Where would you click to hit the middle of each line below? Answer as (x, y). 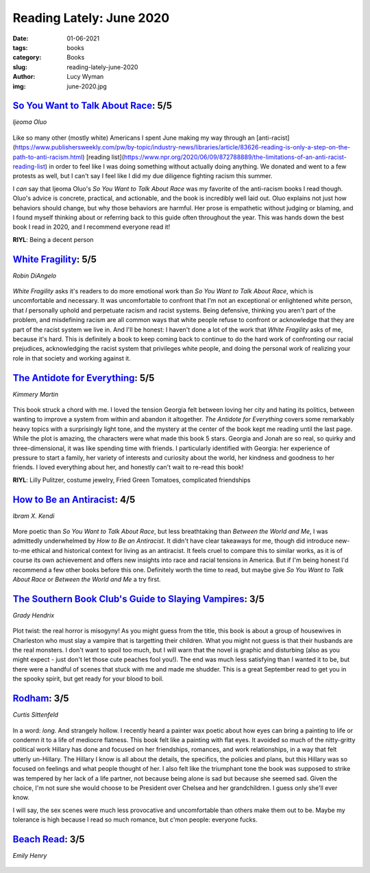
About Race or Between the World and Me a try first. (87, 580)
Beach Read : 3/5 (49, 839)
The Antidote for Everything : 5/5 (84, 378)
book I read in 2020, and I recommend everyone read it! (91, 227)
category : (27, 58)
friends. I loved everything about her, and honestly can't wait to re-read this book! (128, 467)
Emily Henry (30, 855)
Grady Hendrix (34, 615)
